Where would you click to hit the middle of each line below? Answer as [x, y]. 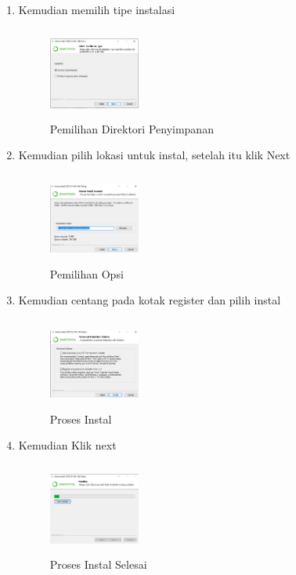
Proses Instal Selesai [98, 564]
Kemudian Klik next [67, 445]
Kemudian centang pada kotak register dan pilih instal [150, 300]
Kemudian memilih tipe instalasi [97, 9]
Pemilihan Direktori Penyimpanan [132, 128]
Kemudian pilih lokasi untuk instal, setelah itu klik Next [154, 155]
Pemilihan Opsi [87, 273]
